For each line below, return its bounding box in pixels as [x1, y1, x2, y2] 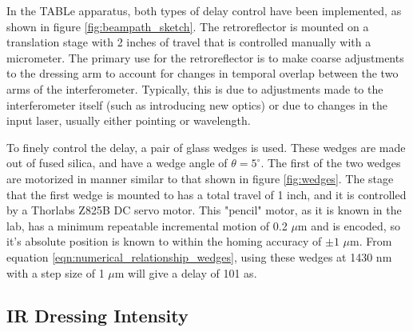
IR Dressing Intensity [6, 303, 189, 328]
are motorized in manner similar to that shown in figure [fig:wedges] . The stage [6, 170, 394, 186]
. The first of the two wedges [260, 154, 401, 171]
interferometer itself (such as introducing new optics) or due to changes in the [6, 96, 387, 113]
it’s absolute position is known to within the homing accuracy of [6, 233, 322, 250]
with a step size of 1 [6, 264, 105, 281]
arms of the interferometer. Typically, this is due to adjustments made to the [6, 80, 383, 97]
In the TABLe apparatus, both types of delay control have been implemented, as [6, 2, 402, 18]
